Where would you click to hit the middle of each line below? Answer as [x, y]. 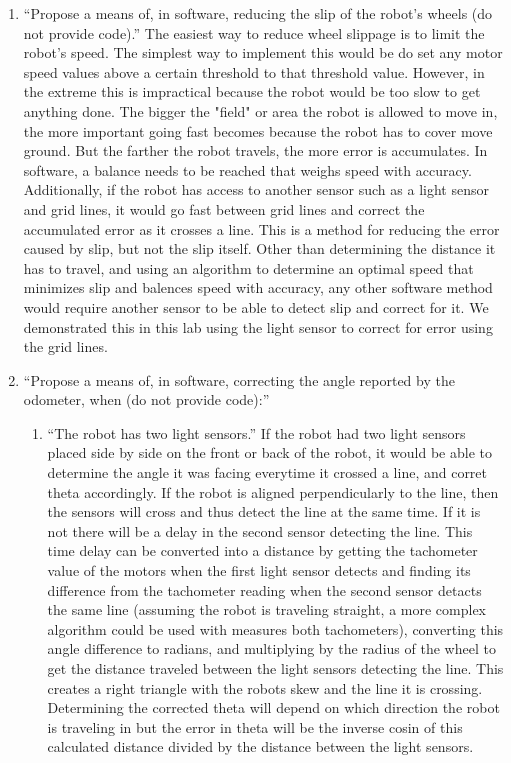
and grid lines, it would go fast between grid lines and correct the [224, 208]
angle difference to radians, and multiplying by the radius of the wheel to [271, 648]
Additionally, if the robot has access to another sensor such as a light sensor [256, 189]
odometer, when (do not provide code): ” [146, 399]
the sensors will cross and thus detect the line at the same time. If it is [264, 511]
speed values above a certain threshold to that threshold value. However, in [254, 71]
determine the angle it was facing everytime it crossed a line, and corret [267, 472]
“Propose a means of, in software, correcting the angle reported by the [239, 379]
